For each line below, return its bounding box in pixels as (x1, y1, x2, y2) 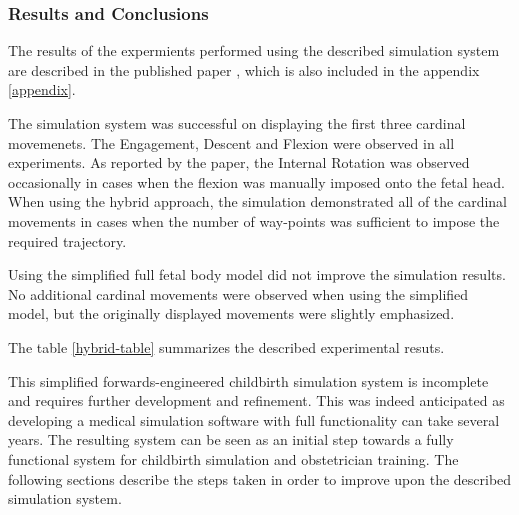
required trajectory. (8, 230, 127, 251)
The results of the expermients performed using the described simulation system (8, 40, 500, 61)
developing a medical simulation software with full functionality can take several (8, 409, 500, 430)
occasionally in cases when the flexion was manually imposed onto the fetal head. (8, 171, 505, 192)
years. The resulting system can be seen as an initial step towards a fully (8, 429, 454, 450)
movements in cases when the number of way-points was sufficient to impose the (8, 210, 500, 231)
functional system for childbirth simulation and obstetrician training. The (8, 448, 459, 469)
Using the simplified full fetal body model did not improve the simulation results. (8, 264, 506, 285)
